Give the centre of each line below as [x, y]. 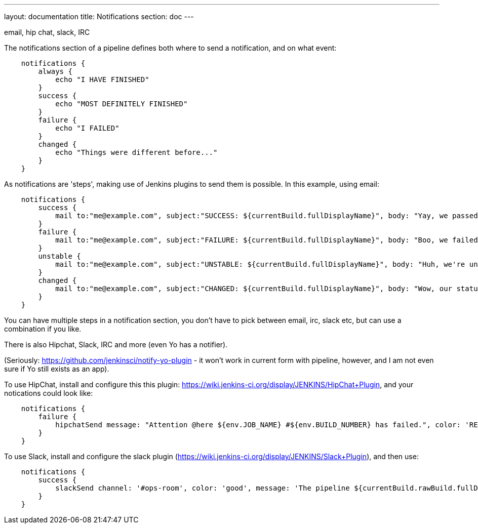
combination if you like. [43, 329]
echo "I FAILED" [87, 128]
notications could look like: [49, 393]
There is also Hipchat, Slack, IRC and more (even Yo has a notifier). [116, 344]
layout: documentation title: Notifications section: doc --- [99, 16]
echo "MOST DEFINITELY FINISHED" [122, 104]
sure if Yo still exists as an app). [57, 369]
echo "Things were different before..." [136, 152]
